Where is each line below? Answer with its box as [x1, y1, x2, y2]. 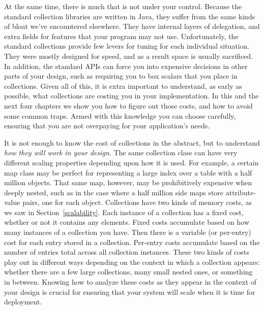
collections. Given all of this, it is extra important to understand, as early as [4, 80, 242, 91]
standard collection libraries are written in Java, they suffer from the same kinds [4, 11, 255, 21]
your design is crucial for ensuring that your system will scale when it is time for [4, 286, 255, 297]
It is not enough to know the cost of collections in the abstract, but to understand [4, 137, 260, 148]
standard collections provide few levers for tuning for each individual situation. [4, 41, 250, 51]
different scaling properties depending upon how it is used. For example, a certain [4, 157, 259, 167]
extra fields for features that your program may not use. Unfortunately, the [4, 30, 239, 41]
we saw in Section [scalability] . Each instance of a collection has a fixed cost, [4, 206, 244, 217]
